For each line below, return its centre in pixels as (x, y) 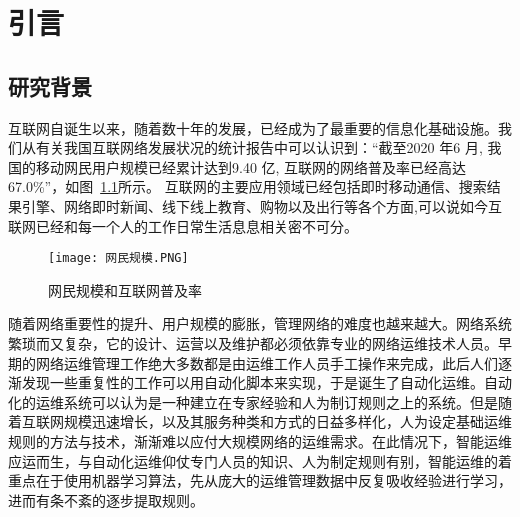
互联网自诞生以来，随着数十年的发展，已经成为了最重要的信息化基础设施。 (253, 127)
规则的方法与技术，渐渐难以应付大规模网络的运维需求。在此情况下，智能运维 (260, 440)
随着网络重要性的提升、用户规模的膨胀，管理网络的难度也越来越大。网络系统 (260, 323)
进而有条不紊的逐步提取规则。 (106, 499)
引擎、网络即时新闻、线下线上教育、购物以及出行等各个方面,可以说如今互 (261, 205)
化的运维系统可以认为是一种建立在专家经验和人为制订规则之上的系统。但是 (253, 401)
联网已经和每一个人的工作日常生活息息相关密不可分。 (183, 225)
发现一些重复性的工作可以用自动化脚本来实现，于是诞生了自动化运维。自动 (266, 382)
